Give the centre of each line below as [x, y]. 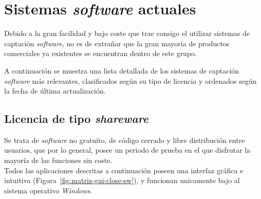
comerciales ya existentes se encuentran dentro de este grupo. [100, 53]
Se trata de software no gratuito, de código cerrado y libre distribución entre [125, 140]
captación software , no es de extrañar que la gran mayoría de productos [117, 43]
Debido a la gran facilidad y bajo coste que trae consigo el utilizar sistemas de [127, 33]
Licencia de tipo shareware [77, 119]
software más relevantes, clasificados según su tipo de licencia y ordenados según [130, 80]
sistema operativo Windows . [48, 190]
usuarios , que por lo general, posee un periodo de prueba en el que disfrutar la [127, 150]
